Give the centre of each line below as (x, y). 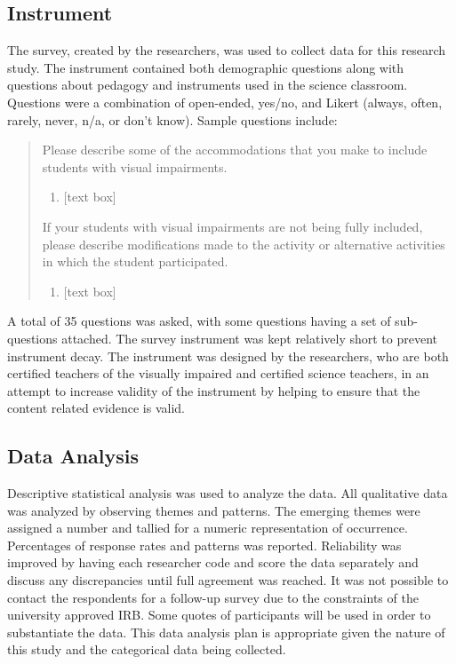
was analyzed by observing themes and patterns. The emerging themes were (214, 510)
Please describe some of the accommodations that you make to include (235, 150)
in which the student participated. (135, 261)
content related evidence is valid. (96, 408)
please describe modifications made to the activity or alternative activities (244, 244)
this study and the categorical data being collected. (147, 649)
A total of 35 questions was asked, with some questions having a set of (199, 321)
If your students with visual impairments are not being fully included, (232, 226)
